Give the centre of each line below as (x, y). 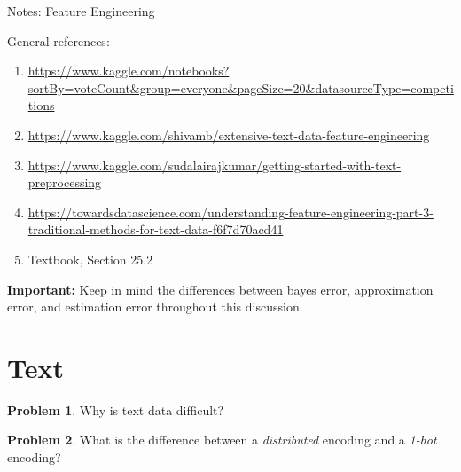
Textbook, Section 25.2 (90, 259)
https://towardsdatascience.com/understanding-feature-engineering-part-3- (230, 212)
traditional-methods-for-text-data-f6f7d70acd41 (156, 229)
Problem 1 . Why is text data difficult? (116, 409)
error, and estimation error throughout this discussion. (155, 307)
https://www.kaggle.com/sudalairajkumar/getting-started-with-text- (215, 165)
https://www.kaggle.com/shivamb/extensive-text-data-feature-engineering (229, 134)
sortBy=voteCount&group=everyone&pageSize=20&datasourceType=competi (241, 87)
